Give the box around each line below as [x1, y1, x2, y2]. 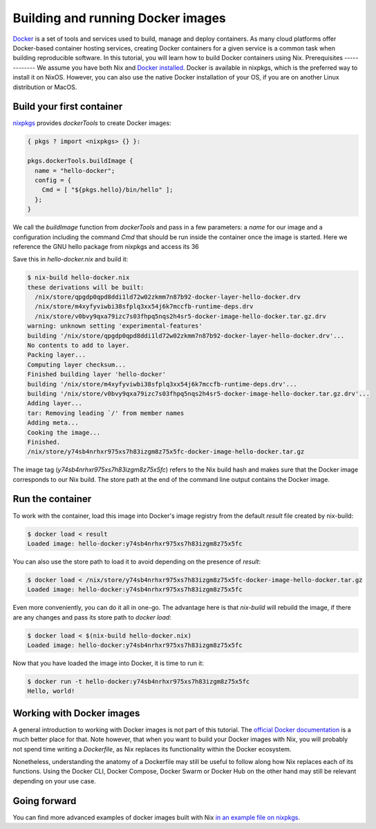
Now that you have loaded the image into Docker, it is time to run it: [12, 659, 204, 667]
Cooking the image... [27, 429, 101, 436]
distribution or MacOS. [12, 83, 77, 91]
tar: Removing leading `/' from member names [27, 409, 185, 417]
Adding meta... [27, 419, 79, 427]
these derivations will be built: [27, 283, 144, 291]
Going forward [12, 795, 77, 807]
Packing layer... [27, 351, 86, 359]
